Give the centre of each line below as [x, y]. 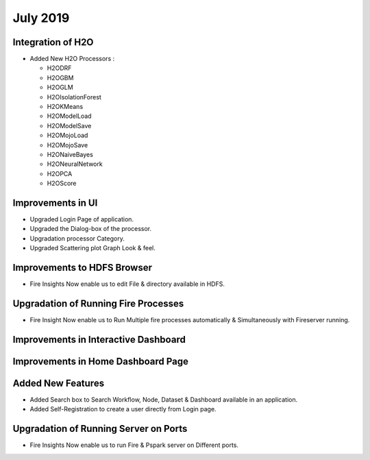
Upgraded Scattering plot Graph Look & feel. [92, 248]
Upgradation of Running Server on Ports [100, 429]
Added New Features [59, 383]
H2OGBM [60, 77]
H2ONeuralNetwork [75, 164]
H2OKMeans [65, 107]
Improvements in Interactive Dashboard [99, 339]
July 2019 [41, 18]
